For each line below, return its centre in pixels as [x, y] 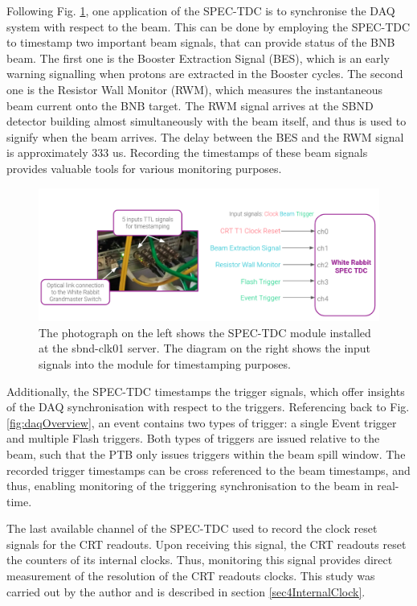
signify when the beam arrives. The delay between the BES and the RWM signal [205, 136]
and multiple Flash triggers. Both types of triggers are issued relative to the [193, 438]
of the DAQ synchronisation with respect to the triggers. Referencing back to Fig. [208, 407]
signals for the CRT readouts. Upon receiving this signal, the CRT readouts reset [206, 544]
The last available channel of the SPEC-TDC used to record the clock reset [192, 528]
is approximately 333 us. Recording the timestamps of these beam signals [187, 153]
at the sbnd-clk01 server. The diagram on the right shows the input [205, 348]
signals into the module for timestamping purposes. [165, 363]
